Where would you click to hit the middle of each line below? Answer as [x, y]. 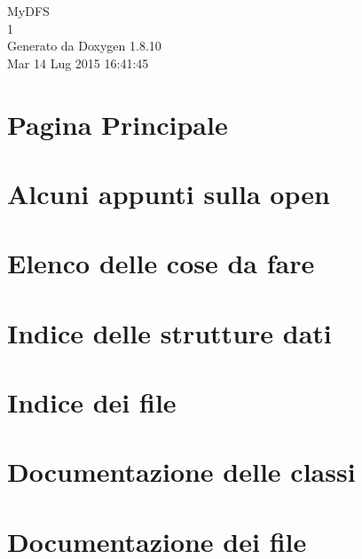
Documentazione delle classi [181, 472]
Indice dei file [92, 402]
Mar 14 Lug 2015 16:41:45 [78, 63]
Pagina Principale [118, 124]
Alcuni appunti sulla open [169, 193]
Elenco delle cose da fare [161, 263]
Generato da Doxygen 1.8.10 [84, 46]
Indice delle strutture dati [169, 332]
